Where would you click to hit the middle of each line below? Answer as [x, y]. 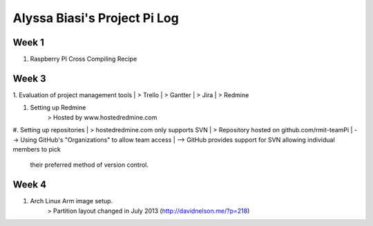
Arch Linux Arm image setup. [71, 201]
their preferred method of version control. [89, 165]
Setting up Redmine [58, 107]
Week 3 [29, 78]
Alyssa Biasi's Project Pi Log [96, 18]
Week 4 [30, 185]
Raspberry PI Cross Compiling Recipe [84, 59]
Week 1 [28, 42]
